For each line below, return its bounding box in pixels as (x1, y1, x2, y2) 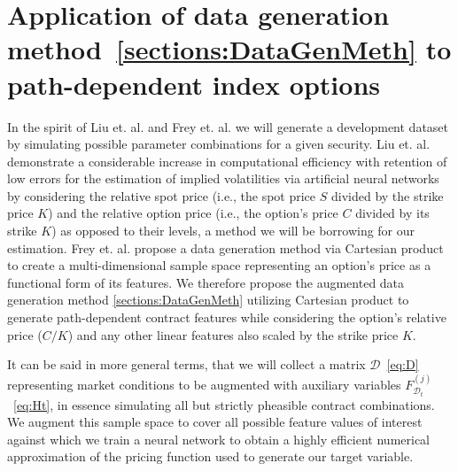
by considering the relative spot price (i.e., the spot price (7, 186, 316, 205)
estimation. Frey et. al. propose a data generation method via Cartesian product (7, 238, 444, 257)
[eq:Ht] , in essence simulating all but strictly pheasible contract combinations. (13, 395, 435, 413)
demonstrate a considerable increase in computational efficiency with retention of (7, 151, 447, 170)
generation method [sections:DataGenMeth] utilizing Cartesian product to (7, 290, 409, 309)
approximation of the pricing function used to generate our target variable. (7, 447, 414, 466)
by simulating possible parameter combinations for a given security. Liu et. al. (7, 135, 431, 153)
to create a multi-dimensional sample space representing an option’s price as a (7, 256, 431, 274)
